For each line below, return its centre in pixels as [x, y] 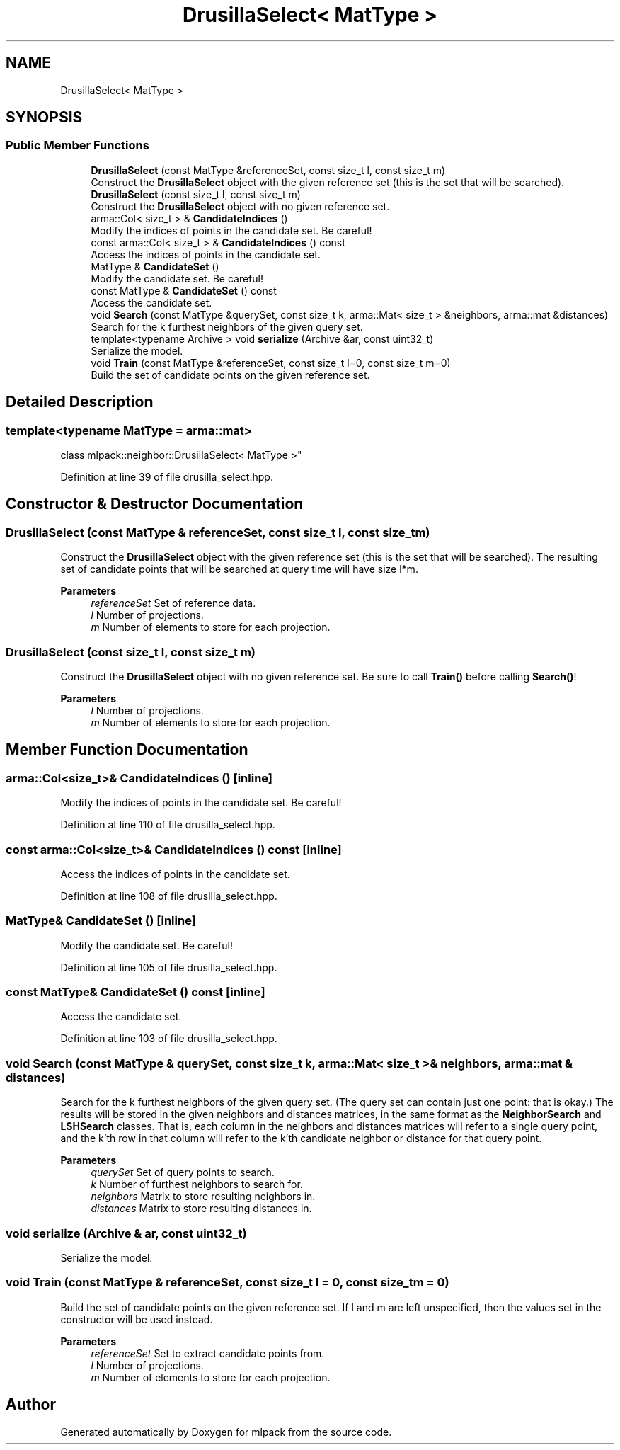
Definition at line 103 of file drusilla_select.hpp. [169, 1039]
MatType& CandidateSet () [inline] [101, 921]
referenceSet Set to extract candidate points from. [208, 1353]
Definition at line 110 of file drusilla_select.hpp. [168, 825]
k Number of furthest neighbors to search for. [197, 1184]
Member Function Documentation [127, 750]
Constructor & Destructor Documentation [155, 504]
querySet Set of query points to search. [183, 1172]
